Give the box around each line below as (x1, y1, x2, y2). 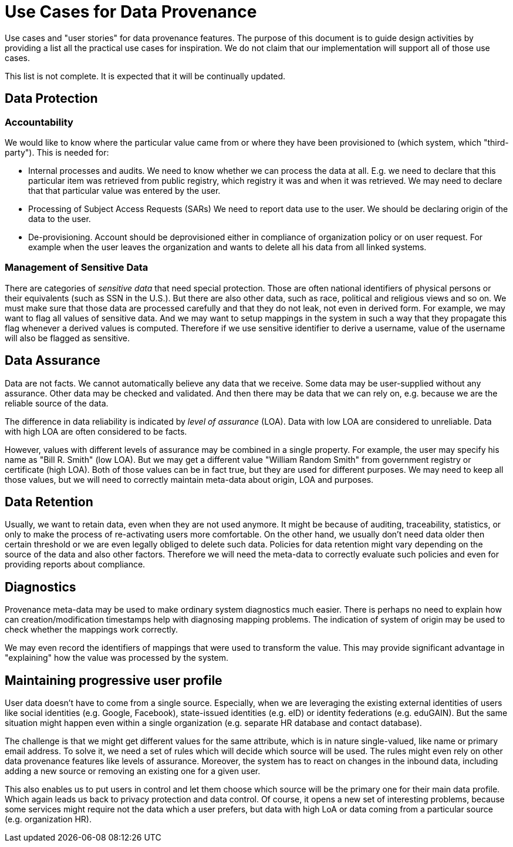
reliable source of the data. (5, 398, 109, 408)
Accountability (5, 116, 73, 128)
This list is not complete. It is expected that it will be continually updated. (5, 70, 286, 81)
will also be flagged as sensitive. (5, 332, 130, 343)
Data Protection (5, 91, 98, 106)
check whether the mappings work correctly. (5, 624, 178, 635)
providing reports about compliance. (5, 559, 146, 570)
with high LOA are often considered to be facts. (5, 426, 187, 436)
